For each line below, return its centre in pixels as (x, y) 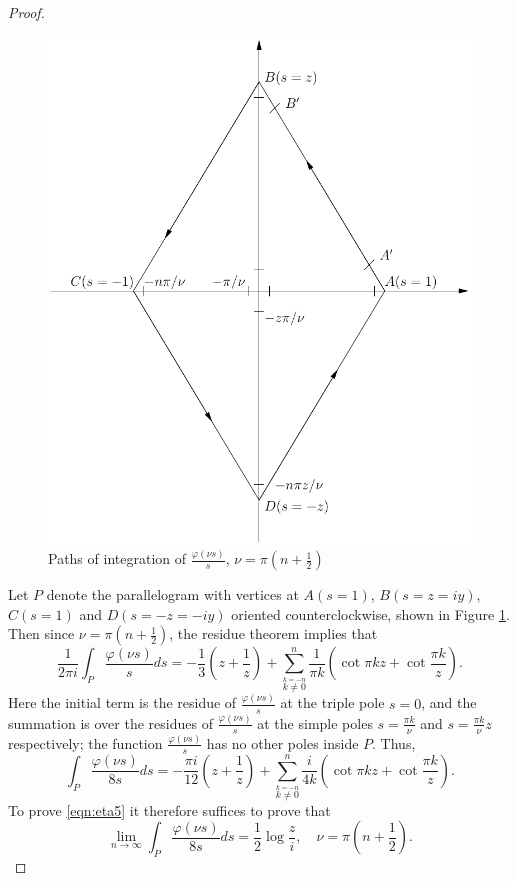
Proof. (26, 12)
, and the (449, 702)
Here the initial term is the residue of (122, 702)
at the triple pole (332, 702)
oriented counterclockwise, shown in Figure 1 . (370, 613)
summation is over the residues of (110, 722)
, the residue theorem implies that (273, 633)
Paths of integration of (117, 558)
